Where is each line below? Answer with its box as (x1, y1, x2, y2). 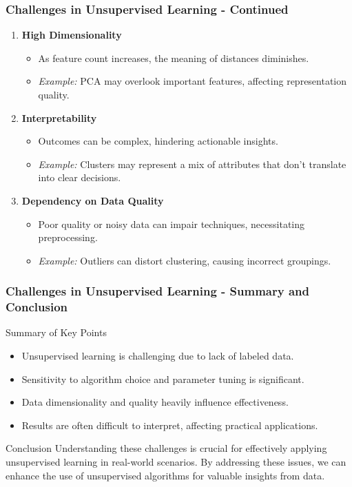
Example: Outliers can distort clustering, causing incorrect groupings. (38, 253, 331, 267)
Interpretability (21, 110, 97, 125)
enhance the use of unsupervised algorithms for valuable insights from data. (6, 468, 325, 482)
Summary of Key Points (6, 325, 107, 340)
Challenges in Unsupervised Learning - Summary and (6, 282, 310, 300)
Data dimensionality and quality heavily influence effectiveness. (21, 395, 289, 409)
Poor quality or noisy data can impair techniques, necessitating (38, 216, 305, 231)
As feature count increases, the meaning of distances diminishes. (38, 50, 309, 65)
